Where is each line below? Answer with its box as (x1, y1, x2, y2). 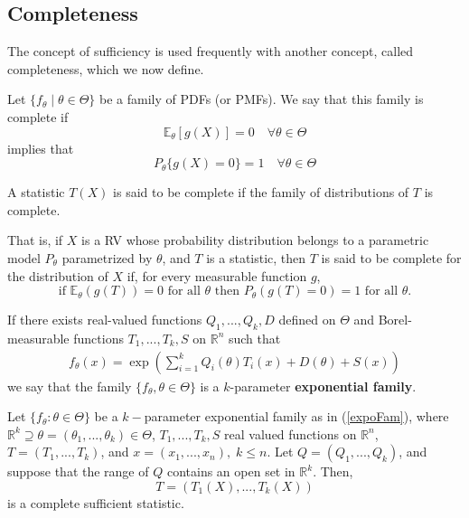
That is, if (7, 231, 63, 250)
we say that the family (7, 376, 132, 395)
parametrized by (61, 248, 153, 267)
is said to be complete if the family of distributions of (113, 183, 409, 202)
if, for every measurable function (127, 266, 307, 285)
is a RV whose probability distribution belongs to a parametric (81, 231, 429, 250)
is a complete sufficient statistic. (7, 493, 184, 512)
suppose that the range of (7, 462, 149, 481)
